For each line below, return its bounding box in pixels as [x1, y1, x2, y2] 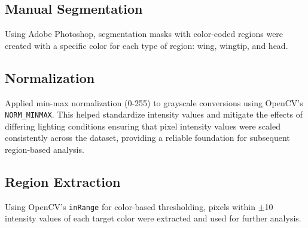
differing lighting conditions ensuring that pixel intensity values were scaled [5, 119, 280, 132]
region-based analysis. [5, 143, 84, 156]
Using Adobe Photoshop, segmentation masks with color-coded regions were [5, 27, 283, 40]
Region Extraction [5, 172, 121, 191]
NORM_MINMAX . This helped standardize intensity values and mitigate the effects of [5, 108, 303, 121]
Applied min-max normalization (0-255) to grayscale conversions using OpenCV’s [5, 96, 303, 109]
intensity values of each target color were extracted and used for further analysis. [5, 212, 301, 224]
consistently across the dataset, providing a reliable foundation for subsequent [5, 131, 290, 144]
